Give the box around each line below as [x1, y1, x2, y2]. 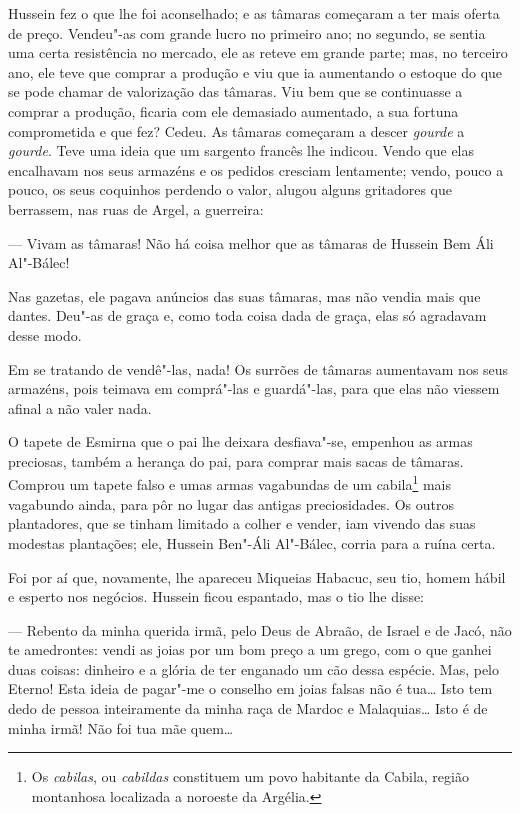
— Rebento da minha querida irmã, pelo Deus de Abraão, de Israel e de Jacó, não [8, 619, 512, 640]
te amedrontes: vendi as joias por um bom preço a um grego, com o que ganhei [8, 639, 492, 660]
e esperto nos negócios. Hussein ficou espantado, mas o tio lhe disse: [8, 586, 425, 607]
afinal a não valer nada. [8, 397, 152, 418]
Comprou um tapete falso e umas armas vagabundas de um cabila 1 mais [8, 471, 451, 495]
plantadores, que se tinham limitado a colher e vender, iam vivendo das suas [8, 513, 476, 534]
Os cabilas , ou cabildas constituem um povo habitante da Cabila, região [31, 766, 469, 787]
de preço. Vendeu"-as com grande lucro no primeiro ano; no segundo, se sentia [8, 22, 486, 43]
